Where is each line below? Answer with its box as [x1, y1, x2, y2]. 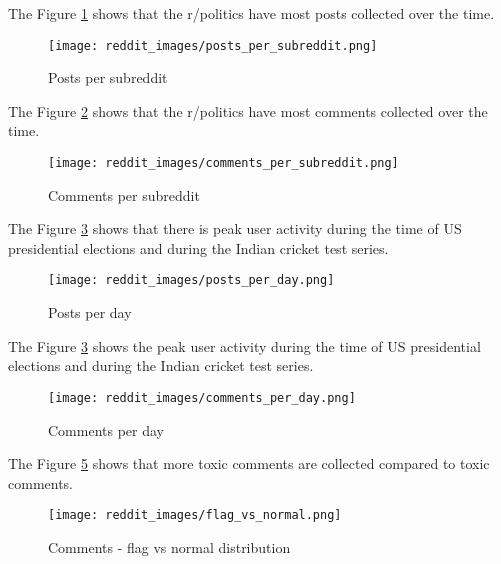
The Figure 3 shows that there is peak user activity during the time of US [8, 218, 462, 239]
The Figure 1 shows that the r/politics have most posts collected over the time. [8, 3, 495, 23]
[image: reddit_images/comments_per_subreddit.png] [48, 156, 399, 171]
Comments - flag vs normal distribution [48, 537, 291, 557]
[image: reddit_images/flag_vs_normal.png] [48, 508, 342, 523]
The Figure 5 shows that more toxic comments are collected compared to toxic [8, 453, 490, 474]
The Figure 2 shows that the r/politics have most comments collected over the [8, 100, 488, 121]
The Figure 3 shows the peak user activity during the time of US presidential [8, 335, 481, 356]
